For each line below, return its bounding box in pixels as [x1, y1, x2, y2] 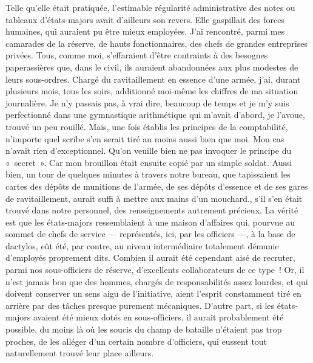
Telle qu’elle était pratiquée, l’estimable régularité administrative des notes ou [5, 1, 295, 13]
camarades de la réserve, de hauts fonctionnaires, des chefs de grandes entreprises [5, 36, 308, 49]
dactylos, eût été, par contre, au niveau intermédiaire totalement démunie [5, 239, 279, 252]
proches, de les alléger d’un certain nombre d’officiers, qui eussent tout [5, 334, 268, 347]
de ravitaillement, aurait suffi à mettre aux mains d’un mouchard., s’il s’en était [5, 192, 303, 204]
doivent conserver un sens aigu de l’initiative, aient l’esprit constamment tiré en [5, 287, 301, 300]
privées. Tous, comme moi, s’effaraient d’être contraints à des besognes [5, 49, 268, 61]
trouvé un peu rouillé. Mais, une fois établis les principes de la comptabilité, [5, 120, 288, 133]
